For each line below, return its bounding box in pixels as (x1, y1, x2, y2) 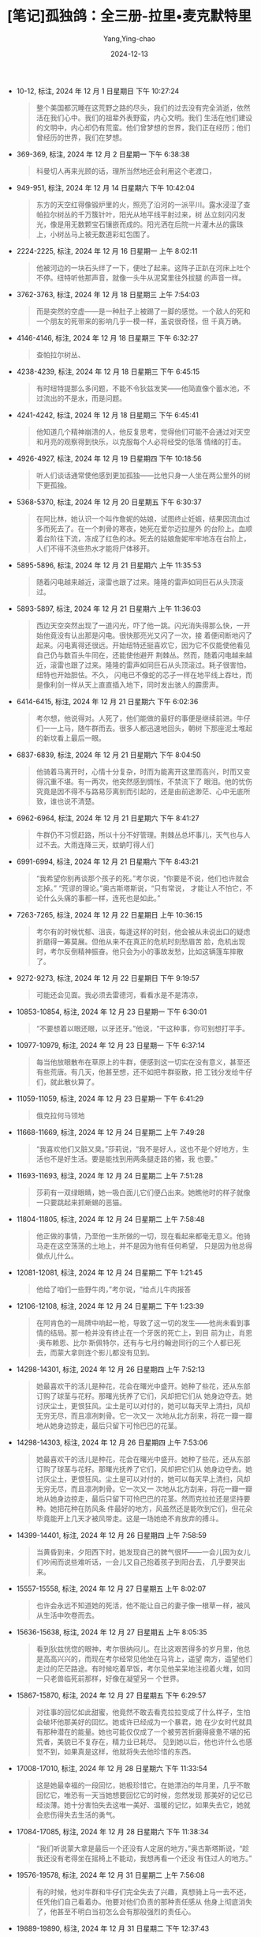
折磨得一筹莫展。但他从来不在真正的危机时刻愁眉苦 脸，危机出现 (35, 936, 246, 946)
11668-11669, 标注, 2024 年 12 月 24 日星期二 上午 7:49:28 (16, 1127, 206, 1136)
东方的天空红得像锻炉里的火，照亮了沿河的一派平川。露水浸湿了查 (35, 199, 251, 209)
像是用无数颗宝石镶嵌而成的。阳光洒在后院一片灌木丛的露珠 (50, 219, 244, 229)
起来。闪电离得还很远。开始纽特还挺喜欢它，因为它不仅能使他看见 (35, 640, 251, 650)
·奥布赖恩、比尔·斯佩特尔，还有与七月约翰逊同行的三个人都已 (35, 1337, 234, 1347)
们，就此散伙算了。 (35, 1076, 99, 1087)
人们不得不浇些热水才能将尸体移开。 (35, 543, 155, 553)
